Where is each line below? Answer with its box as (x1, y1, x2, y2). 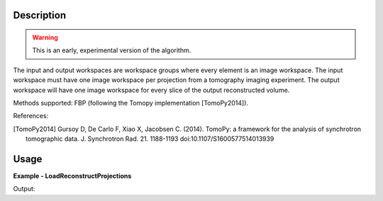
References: (13, 112, 49, 120)
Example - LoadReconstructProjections (13, 172, 132, 180)
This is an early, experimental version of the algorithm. (32, 46, 191, 54)
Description (13, 9, 67, 21)
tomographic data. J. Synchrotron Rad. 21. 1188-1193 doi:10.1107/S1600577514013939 (26, 134, 274, 143)
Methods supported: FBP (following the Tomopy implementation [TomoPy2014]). (13, 98, 248, 107)
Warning (32, 33, 58, 42)
